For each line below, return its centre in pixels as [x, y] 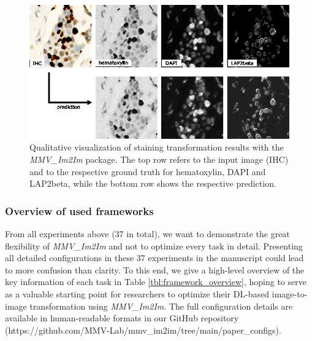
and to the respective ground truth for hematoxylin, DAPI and [148, 171]
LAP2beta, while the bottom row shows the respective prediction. [153, 183]
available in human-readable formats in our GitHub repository [122, 318]
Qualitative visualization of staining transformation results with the [157, 147]
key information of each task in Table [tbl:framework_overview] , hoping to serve [156, 282]
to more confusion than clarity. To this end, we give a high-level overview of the [155, 269]
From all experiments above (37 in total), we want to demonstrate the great [147, 233]
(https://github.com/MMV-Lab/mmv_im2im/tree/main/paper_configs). [143, 330]
